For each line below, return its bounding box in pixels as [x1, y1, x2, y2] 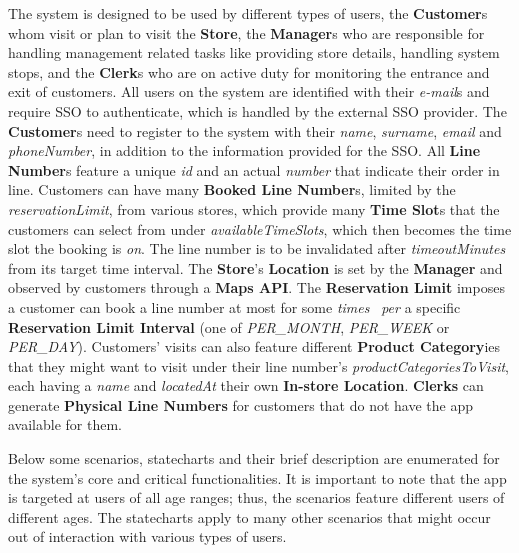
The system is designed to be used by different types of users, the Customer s [8, 3, 488, 23]
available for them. [8, 414, 122, 435]
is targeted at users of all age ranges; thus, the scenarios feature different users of [8, 487, 505, 508]
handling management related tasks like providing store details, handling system [8, 42, 500, 63]
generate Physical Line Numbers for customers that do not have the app [8, 394, 474, 415]
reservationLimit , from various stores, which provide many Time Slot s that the [8, 198, 500, 219]
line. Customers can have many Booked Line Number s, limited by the [8, 179, 456, 200]
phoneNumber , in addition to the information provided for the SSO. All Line [8, 140, 481, 161]
